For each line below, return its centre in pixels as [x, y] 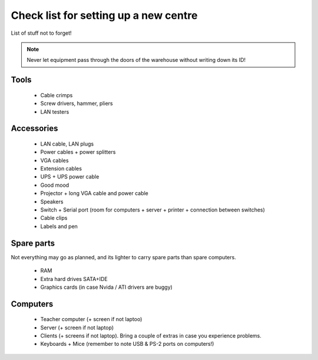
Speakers [52, 202]
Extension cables [61, 169]
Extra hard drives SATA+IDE [74, 279]
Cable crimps [57, 95]
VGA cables [54, 160]
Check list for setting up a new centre [104, 15]
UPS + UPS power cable [70, 177]
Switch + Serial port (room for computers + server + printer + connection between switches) [153, 210]
